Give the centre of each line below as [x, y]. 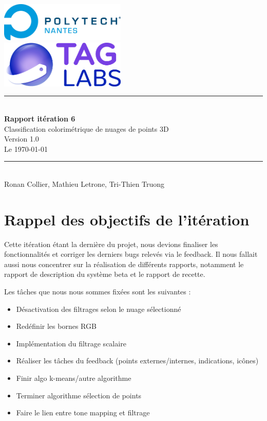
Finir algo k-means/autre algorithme [74, 378]
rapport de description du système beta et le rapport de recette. [105, 274]
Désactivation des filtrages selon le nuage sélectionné [99, 309]
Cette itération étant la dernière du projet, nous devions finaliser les [111, 244]
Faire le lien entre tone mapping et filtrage [83, 413]
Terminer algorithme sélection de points [79, 395]
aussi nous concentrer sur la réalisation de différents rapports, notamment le [124, 264]
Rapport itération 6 [40, 118]
